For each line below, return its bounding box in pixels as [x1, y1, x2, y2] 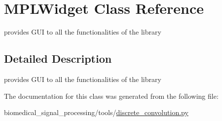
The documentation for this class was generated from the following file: [4, 90, 219, 101]
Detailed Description [4, 51, 112, 66]
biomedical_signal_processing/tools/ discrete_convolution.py [4, 107, 188, 118]
